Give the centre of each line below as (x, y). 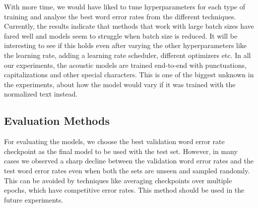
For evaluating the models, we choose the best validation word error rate (114, 141)
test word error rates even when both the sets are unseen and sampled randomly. (127, 170)
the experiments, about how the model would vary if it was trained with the (120, 84)
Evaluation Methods (57, 121)
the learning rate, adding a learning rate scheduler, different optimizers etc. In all (128, 55)
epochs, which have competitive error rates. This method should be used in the (124, 190)
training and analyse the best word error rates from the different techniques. (120, 16)
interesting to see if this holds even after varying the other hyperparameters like (126, 45)
